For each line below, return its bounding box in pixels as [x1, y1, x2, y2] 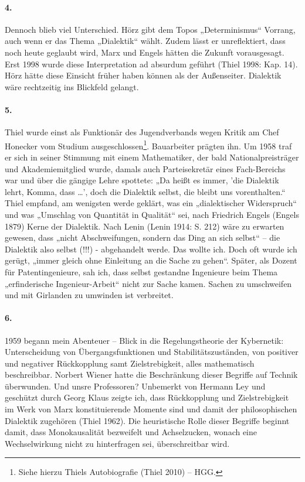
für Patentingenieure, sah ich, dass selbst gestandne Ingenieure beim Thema [5, 265, 278, 278]
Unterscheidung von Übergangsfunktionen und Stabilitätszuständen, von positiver [5, 346, 299, 358]
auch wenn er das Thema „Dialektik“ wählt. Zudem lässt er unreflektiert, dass [5, 35, 286, 47]
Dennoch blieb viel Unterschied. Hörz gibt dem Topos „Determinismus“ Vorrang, [5, 23, 296, 35]
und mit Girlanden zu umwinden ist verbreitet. [5, 289, 174, 301]
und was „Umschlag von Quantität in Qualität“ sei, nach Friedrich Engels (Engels [5, 208, 299, 220]
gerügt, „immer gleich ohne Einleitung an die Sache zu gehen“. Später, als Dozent [5, 254, 297, 266]
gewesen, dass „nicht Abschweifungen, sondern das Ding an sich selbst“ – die [5, 231, 280, 244]
